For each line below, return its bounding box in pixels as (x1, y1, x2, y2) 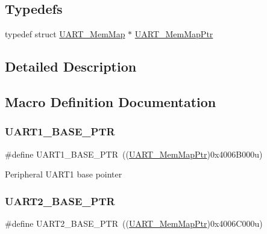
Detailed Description (5, 57, 137, 76)
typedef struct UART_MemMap (5, 28, 125, 40)
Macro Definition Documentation (5, 92, 216, 111)
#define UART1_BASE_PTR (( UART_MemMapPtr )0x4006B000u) (5, 147, 263, 160)
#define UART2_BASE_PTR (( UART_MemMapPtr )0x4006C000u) (5, 217, 263, 229)
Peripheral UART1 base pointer (5, 168, 122, 180)
